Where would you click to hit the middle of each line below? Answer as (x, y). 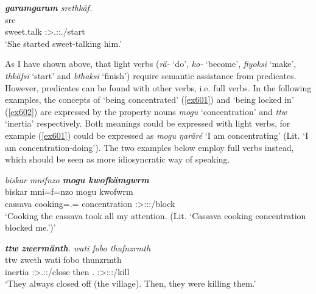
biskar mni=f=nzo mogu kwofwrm (69, 191)
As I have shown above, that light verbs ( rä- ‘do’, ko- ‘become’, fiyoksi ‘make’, (151, 64)
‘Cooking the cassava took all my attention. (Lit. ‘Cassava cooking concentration (156, 215)
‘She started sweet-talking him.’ (63, 43)
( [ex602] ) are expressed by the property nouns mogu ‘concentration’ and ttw (146, 111)
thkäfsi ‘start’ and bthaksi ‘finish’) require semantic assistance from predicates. (151, 75)
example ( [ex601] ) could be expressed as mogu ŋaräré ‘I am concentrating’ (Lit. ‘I (157, 135)
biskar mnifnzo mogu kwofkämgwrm (77, 179)
